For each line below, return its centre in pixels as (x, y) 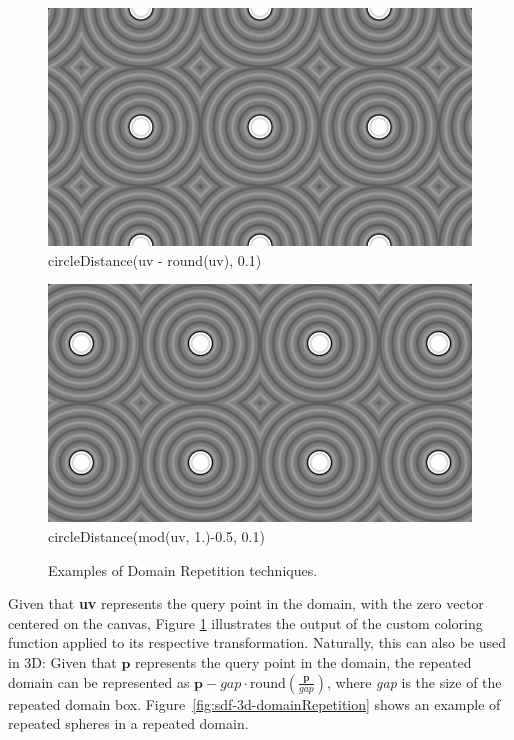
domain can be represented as (99, 681)
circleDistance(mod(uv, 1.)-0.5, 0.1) (156, 536)
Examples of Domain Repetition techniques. (183, 569)
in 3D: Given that (62, 661)
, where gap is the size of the (414, 681)
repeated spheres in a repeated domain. (128, 723)
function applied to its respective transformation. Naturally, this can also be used (257, 642)
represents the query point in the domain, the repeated (303, 661)
